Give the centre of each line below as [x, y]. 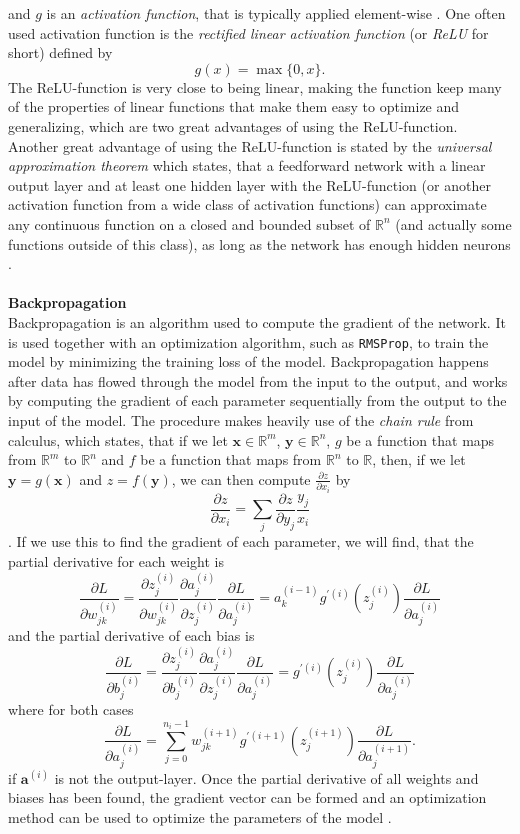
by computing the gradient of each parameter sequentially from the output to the [257, 400]
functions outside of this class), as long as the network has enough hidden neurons [259, 243]
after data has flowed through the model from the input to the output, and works [258, 380]
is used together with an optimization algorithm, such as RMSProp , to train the [248, 341]
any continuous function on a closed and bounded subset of [189, 223]
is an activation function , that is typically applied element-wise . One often [276, 13]
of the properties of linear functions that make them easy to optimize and [234, 106]
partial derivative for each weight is [116, 561]
